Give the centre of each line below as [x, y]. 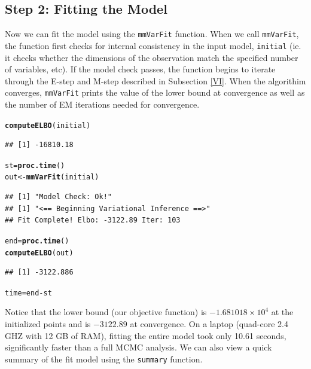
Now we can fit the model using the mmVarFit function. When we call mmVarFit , [152, 34]
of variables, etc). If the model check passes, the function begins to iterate [140, 69]
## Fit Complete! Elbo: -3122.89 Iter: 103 [93, 220]
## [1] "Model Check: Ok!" [58, 197]
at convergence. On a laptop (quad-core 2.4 [209, 324]
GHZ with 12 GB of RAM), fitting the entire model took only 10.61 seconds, [146, 335]
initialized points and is [48, 324]
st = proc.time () [35, 165]
